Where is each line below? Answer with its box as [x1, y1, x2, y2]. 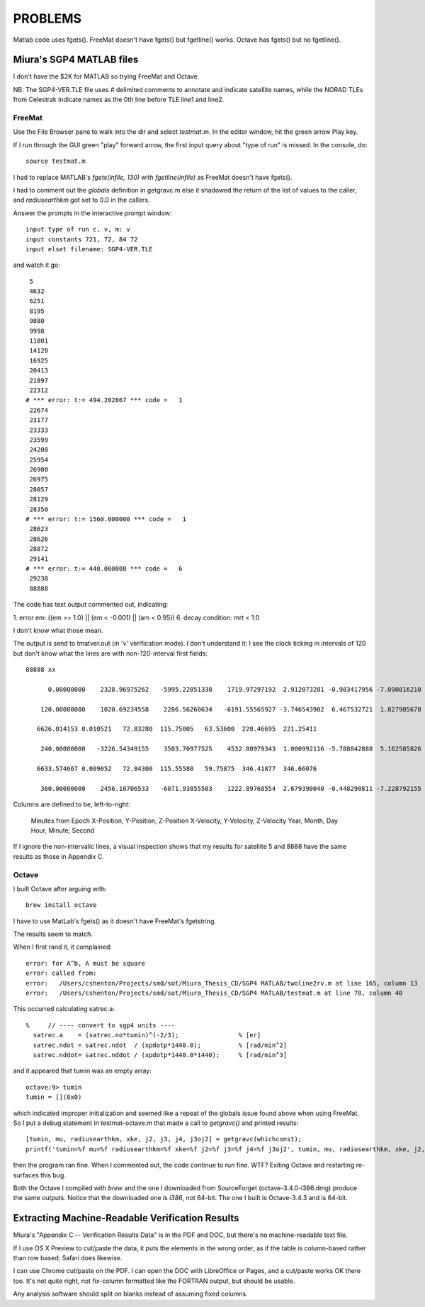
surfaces [13, 1170, 39, 1179]
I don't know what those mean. [13, 626, 103, 634]
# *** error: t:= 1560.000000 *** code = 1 [25, 515, 187, 523]
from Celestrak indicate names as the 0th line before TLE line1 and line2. [13, 96, 225, 104]
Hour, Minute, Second [30, 826, 95, 835]
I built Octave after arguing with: [13, 884, 107, 893]
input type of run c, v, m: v [25, 225, 131, 234]
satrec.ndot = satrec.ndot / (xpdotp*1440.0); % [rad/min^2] [33, 1041, 288, 1049]
